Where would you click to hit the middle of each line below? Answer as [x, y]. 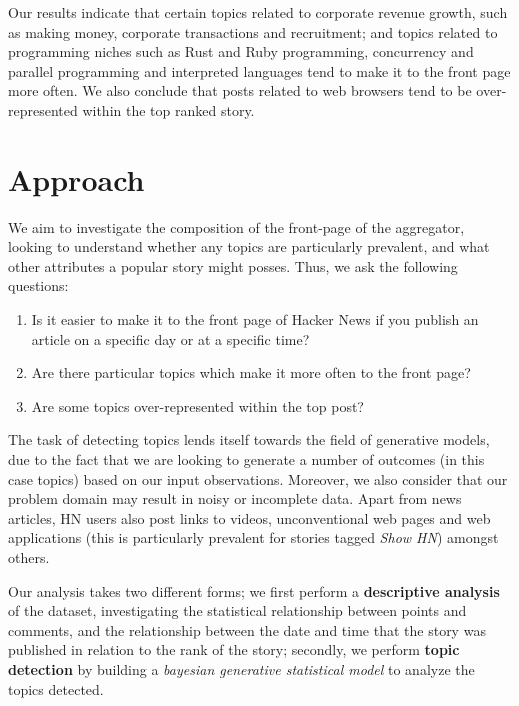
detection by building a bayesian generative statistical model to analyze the [241, 668]
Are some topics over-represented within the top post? [197, 405]
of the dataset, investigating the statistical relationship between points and [237, 610]
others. [29, 557]
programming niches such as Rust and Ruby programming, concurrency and [241, 51]
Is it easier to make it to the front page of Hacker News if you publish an [255, 319]
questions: [38, 285]
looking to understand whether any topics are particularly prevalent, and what [249, 246]
